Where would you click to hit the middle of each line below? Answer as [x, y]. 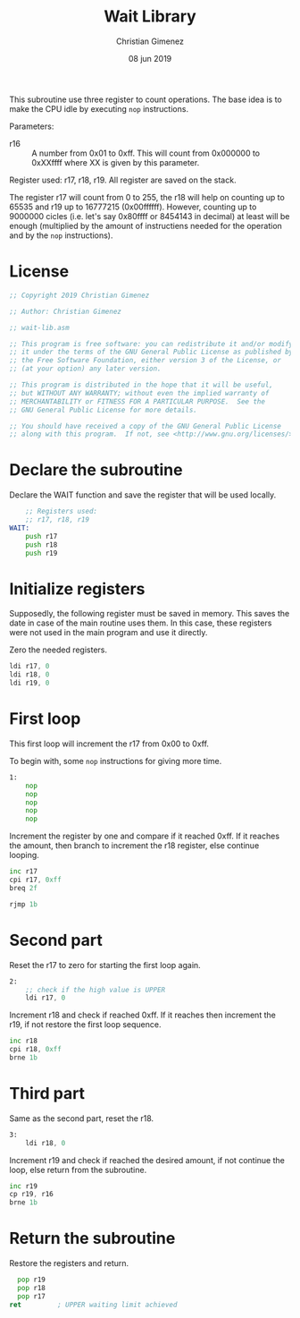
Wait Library [150, 17]
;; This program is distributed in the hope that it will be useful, [142, 385]
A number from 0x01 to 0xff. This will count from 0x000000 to [146, 153]
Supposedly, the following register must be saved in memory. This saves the [150, 614]
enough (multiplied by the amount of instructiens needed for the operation [146, 225]
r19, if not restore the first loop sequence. [85, 1025]
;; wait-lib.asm [39, 327]
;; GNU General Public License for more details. [104, 410]
